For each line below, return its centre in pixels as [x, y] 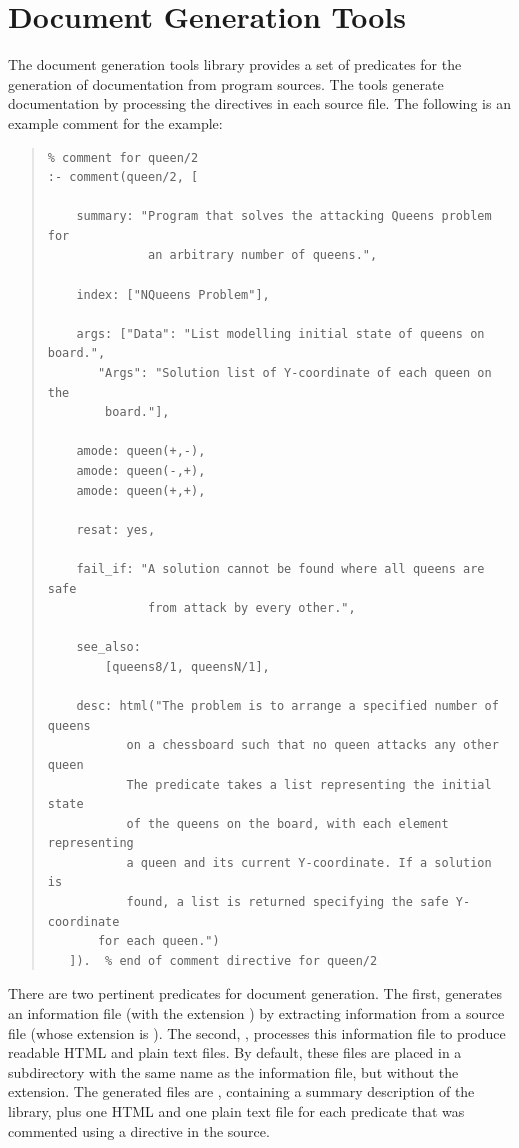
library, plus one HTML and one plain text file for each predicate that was [236, 1111]
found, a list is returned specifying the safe [287, 902]
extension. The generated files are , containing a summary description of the [241, 1091]
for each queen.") [158, 941]
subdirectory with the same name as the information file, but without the [233, 1071]
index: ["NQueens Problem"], [173, 294]
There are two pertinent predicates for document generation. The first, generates [255, 993]
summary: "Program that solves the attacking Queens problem [284, 216]
